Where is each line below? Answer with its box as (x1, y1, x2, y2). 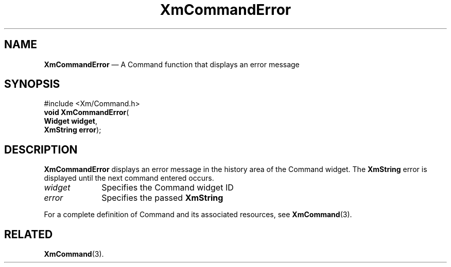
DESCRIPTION (4, 143, 78, 156)
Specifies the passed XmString (101, 193, 223, 203)
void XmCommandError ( (44, 108, 129, 117)
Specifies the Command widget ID (101, 182, 234, 193)
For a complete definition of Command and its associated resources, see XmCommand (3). (44, 210, 352, 219)
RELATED (4, 227, 53, 241)
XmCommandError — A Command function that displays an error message (44, 60, 300, 69)
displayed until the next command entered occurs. (44, 174, 214, 183)
